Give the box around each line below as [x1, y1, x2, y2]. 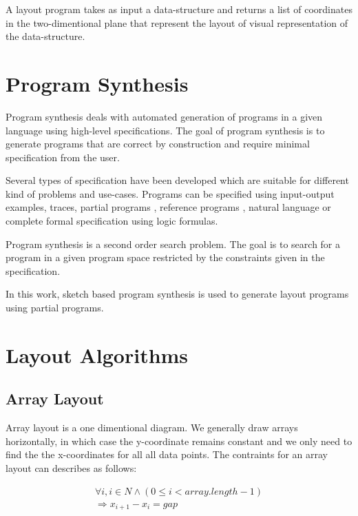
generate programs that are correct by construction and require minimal [6, 136, 310, 151]
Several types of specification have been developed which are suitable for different [6, 173, 349, 187]
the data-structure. [6, 29, 85, 43]
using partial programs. [6, 300, 104, 315]
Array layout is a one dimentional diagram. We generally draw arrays [6, 420, 298, 435]
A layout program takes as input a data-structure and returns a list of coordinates [6, 2, 352, 16]
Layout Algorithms [6, 340, 189, 369]
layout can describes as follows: [6, 460, 137, 475]
